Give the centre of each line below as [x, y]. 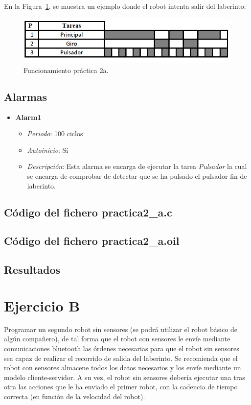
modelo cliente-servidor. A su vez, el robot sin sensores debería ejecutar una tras [125, 377]
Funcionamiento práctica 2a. [66, 70]
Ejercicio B [42, 305]
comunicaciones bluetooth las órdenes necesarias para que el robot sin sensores [122, 348]
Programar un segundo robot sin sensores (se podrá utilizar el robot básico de [121, 329]
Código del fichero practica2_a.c [88, 212]
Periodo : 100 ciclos [55, 133]
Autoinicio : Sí [48, 150]
